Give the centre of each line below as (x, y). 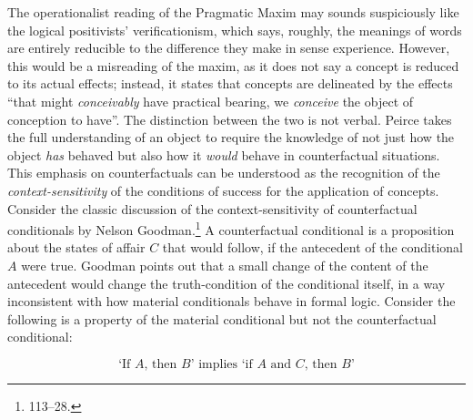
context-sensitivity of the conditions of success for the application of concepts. (223, 190)
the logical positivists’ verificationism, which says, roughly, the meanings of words (235, 30)
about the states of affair (76, 247)
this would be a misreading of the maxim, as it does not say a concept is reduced (233, 65)
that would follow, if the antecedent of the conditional (313, 247)
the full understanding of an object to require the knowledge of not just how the (231, 137)
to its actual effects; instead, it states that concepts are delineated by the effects (230, 83)
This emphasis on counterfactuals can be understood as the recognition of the (224, 173)
